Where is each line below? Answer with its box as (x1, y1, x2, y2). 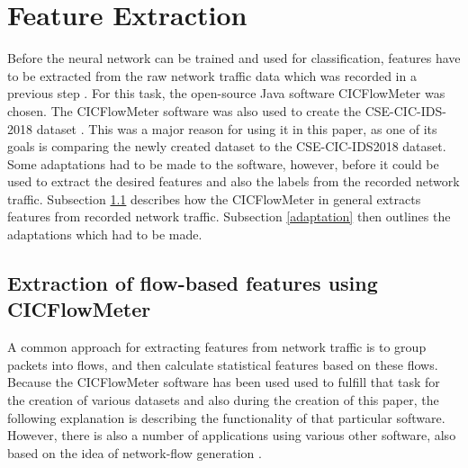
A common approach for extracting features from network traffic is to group (7, 337, 427, 356)
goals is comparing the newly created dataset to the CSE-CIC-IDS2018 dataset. (7, 137, 446, 156)
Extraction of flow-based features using (7, 269, 378, 297)
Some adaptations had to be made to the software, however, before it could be (7, 154, 439, 173)
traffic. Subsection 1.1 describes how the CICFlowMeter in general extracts (7, 189, 421, 208)
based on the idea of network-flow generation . (7, 443, 262, 462)
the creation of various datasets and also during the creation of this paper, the (7, 391, 439, 409)
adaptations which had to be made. (7, 225, 202, 244)
